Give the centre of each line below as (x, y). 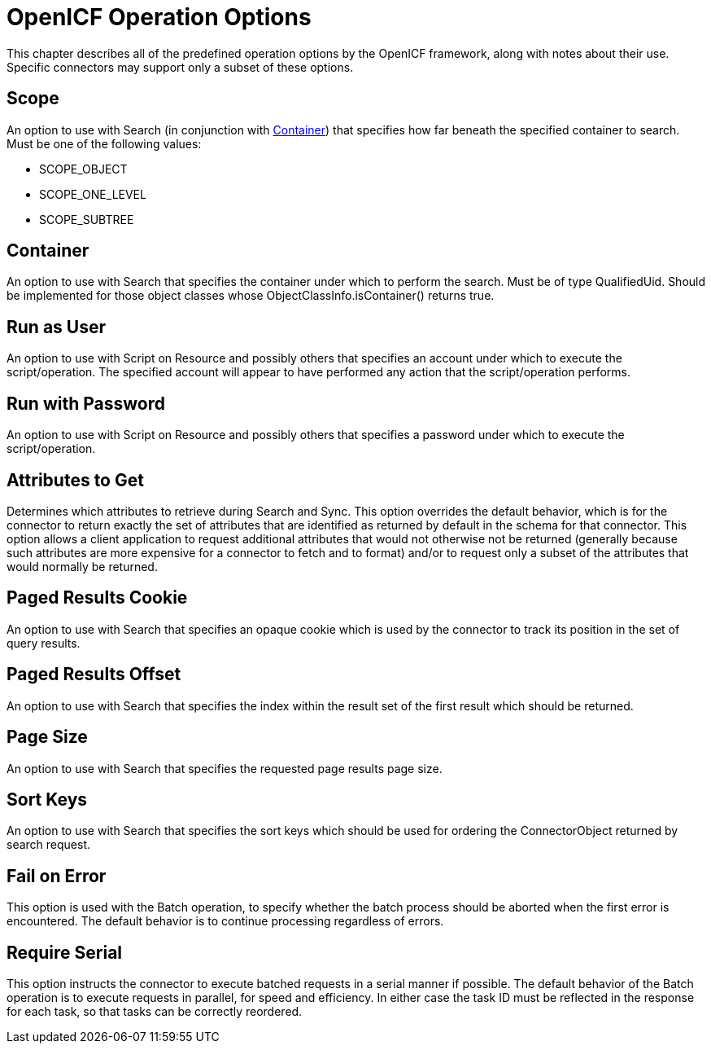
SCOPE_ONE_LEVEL (93, 194)
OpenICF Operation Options (159, 17)
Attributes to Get (75, 480)
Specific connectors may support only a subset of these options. (180, 67)
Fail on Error (57, 876)
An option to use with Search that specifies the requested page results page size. (225, 768)
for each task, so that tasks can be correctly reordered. (155, 1012)
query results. (44, 643)
